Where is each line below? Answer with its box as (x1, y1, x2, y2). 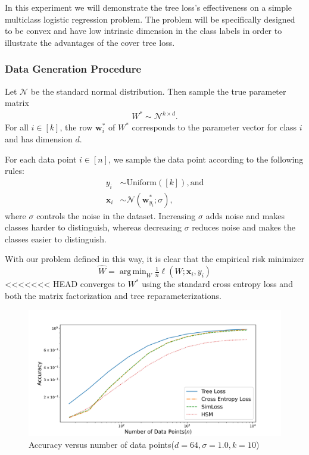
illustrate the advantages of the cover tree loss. (5, 36, 175, 48)
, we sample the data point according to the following (108, 152, 304, 165)
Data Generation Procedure (5, 61, 142, 76)
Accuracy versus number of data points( (29, 438, 174, 450)
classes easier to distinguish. (5, 232, 107, 245)
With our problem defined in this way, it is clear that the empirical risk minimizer (5, 253, 304, 265)
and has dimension (5, 132, 73, 145)
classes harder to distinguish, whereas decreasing (5, 221, 182, 233)
